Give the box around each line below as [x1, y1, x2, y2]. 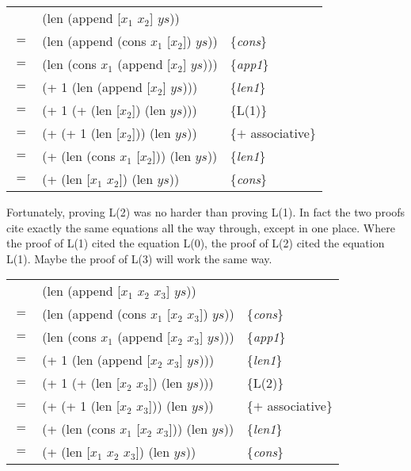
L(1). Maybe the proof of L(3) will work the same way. [6, 250, 272, 266]
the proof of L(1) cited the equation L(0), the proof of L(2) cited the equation [6, 235, 385, 251]
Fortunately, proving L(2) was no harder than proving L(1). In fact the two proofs [6, 204, 405, 220]
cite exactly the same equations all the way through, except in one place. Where [6, 219, 395, 235]
